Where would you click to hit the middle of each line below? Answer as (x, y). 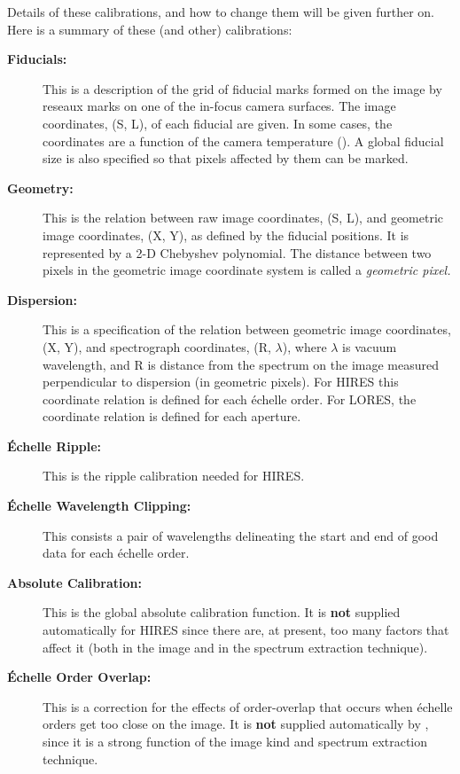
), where (304, 346)
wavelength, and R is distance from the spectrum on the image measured (241, 364)
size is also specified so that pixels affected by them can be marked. (226, 158)
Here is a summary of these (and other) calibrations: (150, 29)
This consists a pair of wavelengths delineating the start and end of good (241, 535)
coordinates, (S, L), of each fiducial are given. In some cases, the (218, 123)
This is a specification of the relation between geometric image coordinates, (247, 329)
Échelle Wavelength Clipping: (99, 506)
